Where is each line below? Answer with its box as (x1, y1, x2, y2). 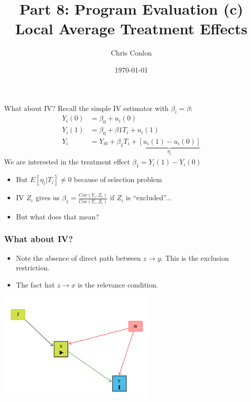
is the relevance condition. (78, 279, 159, 290)
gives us (35, 192, 60, 203)
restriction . (16, 262, 50, 273)
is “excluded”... (126, 192, 172, 203)
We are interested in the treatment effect (4, 156, 130, 167)
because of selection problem (74, 174, 162, 185)
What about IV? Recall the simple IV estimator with (4, 102, 169, 113)
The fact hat (16, 279, 55, 290)
